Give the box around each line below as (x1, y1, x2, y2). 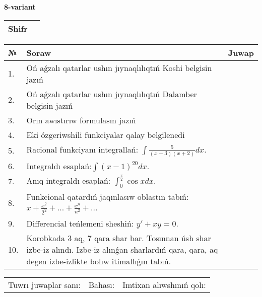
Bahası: (88, 279, 115, 291)
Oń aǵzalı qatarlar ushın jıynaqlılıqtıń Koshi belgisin (26, 61, 212, 73)
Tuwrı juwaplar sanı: (8, 279, 81, 291)
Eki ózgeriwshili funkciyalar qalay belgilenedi (26, 128, 185, 140)
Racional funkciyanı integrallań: (26, 143, 139, 155)
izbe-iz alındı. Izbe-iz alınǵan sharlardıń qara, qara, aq (26, 244, 218, 256)
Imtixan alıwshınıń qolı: (122, 279, 206, 291)
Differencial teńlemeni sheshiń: (26, 217, 134, 230)
